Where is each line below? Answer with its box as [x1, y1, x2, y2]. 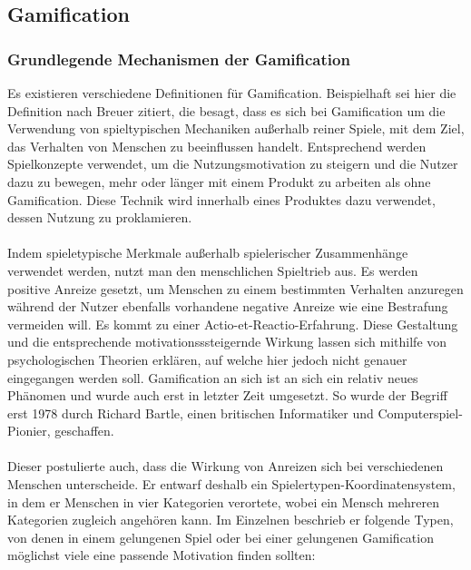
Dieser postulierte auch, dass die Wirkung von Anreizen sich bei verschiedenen [7, 457, 444, 476]
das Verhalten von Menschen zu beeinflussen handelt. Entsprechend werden [7, 136, 427, 155]
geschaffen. [54, 421, 114, 440]
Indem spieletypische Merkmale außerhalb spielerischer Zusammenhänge [7, 243, 408, 262]
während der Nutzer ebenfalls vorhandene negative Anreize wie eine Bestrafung [7, 297, 448, 316]
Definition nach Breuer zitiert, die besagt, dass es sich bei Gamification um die [7, 101, 446, 120]
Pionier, [7, 421, 51, 440]
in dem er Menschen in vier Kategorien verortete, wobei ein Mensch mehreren [7, 492, 439, 511]
